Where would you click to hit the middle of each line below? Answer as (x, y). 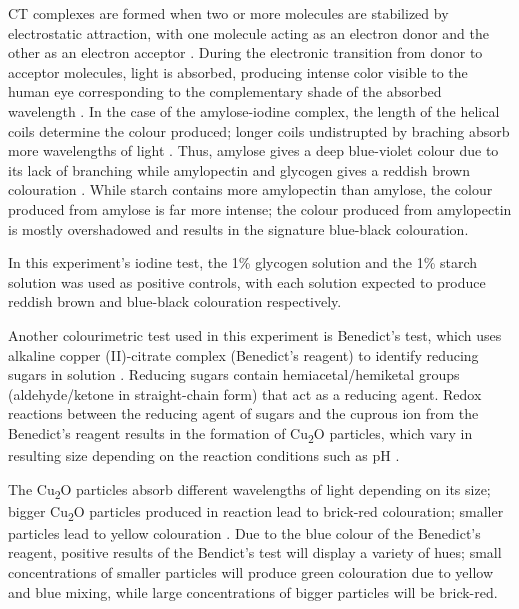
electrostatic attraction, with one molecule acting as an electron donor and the (248, 32)
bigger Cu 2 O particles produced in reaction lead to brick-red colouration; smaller (256, 512)
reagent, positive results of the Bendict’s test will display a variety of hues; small (255, 552)
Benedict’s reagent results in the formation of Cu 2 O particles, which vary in (240, 434)
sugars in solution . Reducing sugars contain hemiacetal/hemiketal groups (234, 374)
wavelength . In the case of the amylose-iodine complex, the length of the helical (254, 110)
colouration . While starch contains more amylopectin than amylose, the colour (250, 189)
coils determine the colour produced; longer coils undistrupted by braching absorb (259, 130)
